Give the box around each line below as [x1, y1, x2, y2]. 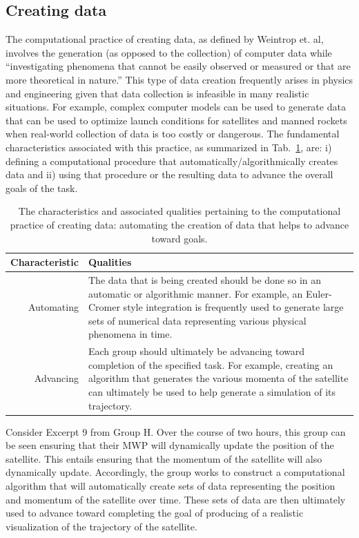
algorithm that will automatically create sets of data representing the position [6, 479, 336, 493]
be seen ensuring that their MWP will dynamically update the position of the [6, 438, 334, 452]
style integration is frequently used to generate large [123, 300, 344, 314]
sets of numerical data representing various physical [88, 313, 307, 327]
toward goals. [151, 231, 208, 245]
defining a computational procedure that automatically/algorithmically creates [6, 153, 338, 168]
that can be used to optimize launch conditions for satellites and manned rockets [6, 113, 347, 127]
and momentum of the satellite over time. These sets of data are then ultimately [6, 492, 346, 506]
